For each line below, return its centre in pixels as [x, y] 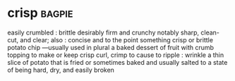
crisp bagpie [40, 13]
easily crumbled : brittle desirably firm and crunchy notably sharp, [103, 32]
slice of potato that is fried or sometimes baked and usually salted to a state [117, 62]
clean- [210, 32]
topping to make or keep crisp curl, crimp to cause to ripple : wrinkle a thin [116, 55]
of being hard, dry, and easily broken [61, 70]
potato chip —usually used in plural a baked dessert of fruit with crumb [110, 47]
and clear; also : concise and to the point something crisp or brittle [117, 39]
